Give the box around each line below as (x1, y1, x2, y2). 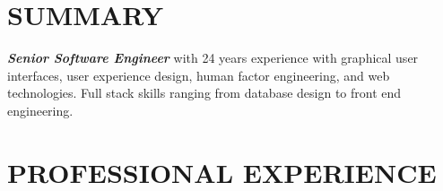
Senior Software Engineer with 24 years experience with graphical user (7, 48, 419, 67)
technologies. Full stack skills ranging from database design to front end (7, 83, 402, 102)
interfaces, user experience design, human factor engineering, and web (7, 65, 390, 84)
